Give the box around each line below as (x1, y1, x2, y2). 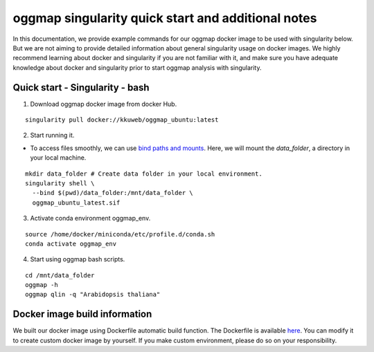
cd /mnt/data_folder (25, 271, 95, 279)
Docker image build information (12, 308, 152, 320)
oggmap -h (25, 281, 58, 289)
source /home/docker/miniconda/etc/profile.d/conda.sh (25, 230, 215, 238)
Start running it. (30, 131, 75, 140)
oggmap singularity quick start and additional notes (12, 10, 317, 26)
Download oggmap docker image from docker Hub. (30, 100, 177, 108)
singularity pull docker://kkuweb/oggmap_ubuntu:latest (25, 116, 219, 124)
